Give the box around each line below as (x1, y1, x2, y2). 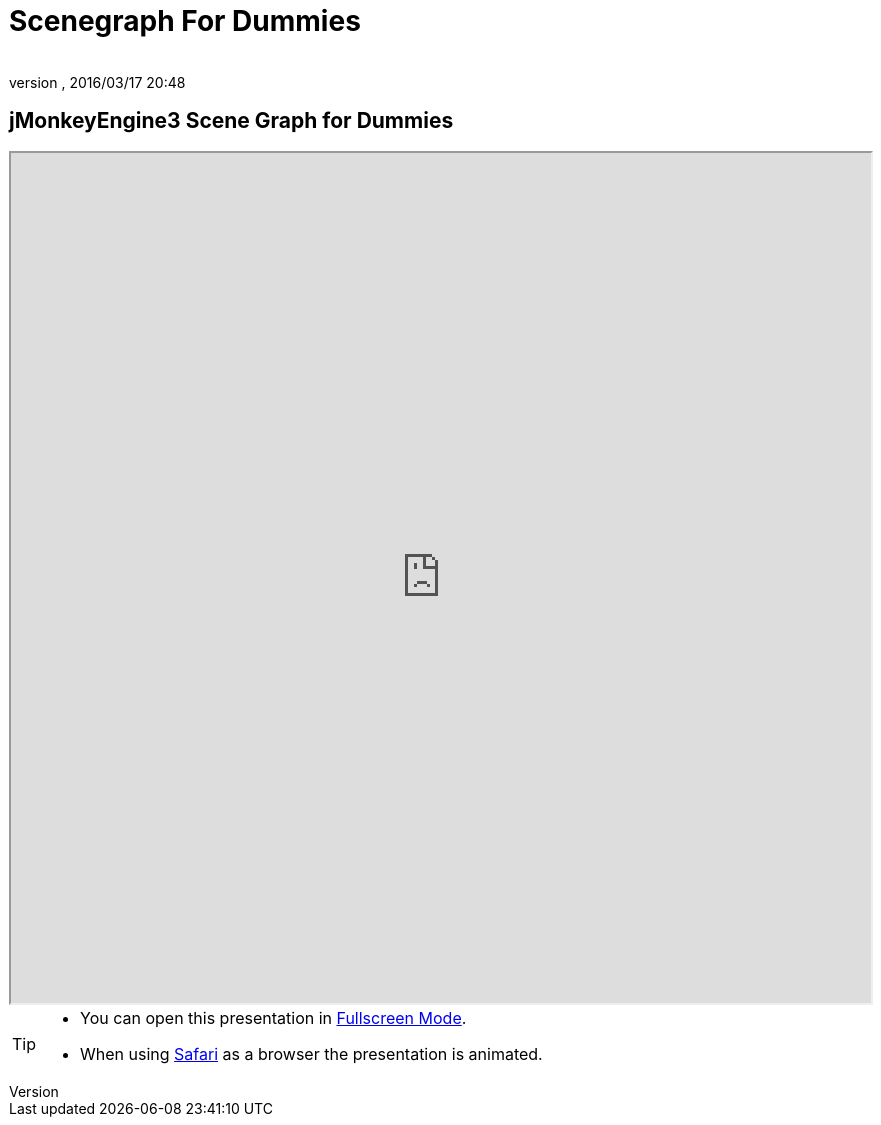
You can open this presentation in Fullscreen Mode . (80, 1007, 467, 1028)
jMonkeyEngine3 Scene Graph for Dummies (9, 108, 454, 134)
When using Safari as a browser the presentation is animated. (80, 1043, 543, 1064)
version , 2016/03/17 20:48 (9, 73, 186, 91)
